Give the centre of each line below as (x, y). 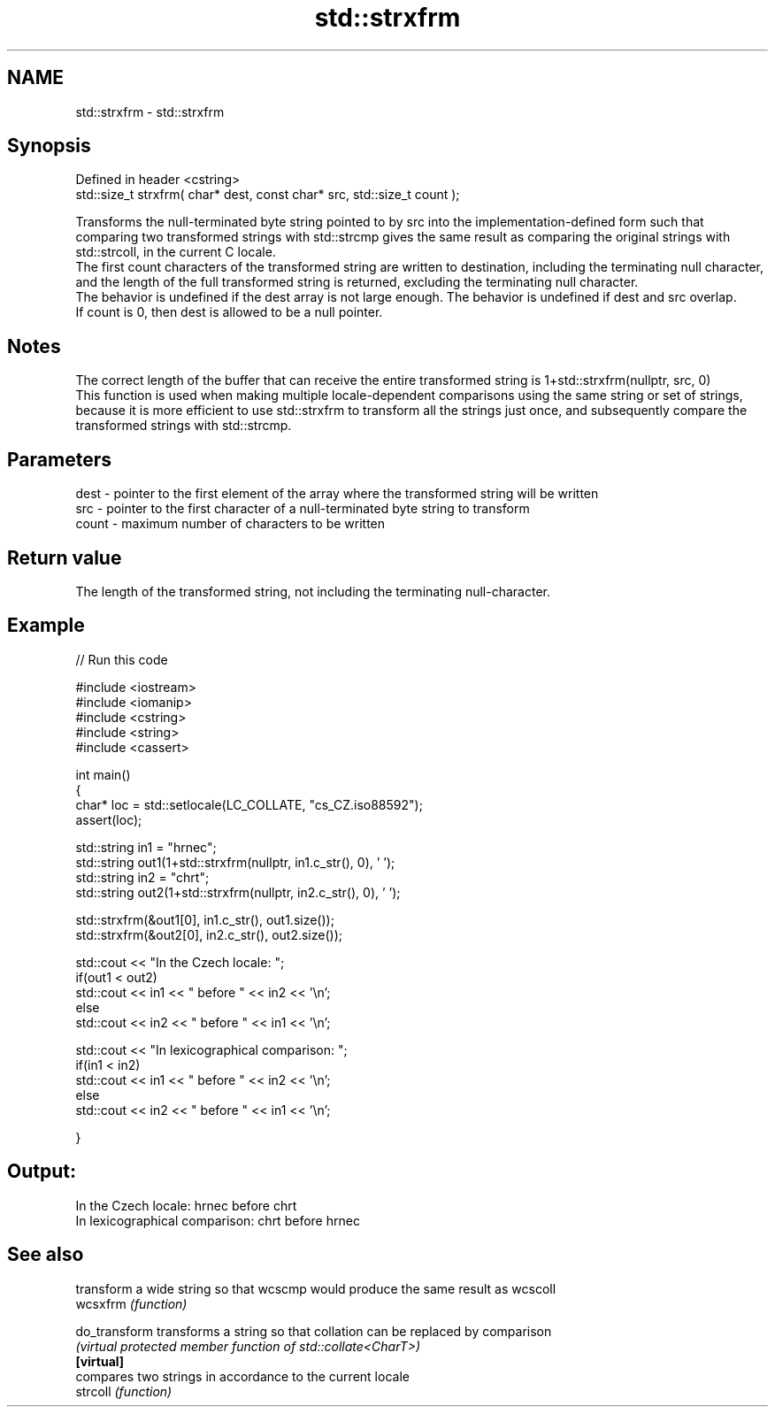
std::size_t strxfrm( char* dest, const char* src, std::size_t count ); (268, 195)
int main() (103, 774)
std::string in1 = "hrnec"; (146, 847)
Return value (65, 557)
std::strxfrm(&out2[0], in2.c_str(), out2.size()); (209, 934)
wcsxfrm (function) (131, 1303)
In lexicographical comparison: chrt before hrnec (218, 1220)
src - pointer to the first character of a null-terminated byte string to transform (303, 509)
